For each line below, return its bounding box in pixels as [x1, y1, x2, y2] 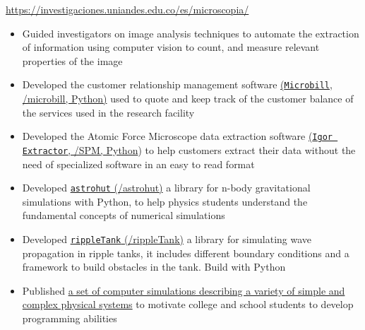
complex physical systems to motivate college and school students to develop [22, 297, 354, 312]
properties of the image [22, 53, 123, 68]
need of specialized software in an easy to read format [22, 156, 255, 171]
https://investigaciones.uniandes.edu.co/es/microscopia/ [6, 2, 249, 16]
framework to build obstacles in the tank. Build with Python [22, 259, 286, 274]
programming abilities [22, 311, 117, 325]
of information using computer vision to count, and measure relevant [22, 40, 320, 54]
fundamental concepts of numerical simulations [22, 208, 225, 223]
